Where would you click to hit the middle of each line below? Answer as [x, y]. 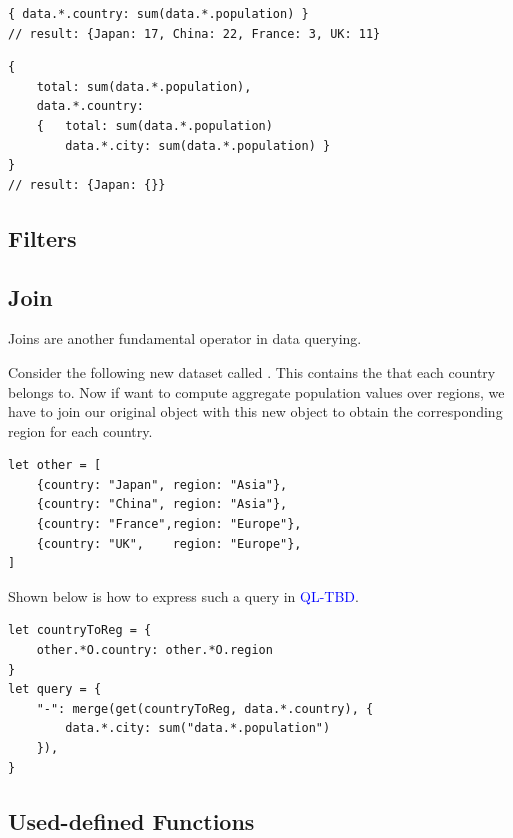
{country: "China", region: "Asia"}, [162, 504]
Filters [42, 237]
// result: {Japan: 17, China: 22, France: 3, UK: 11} [194, 33]
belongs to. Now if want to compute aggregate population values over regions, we [256, 391]
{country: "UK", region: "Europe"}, [169, 543]
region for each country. [80, 430]
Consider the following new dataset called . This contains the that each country [252, 371]
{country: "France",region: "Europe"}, [169, 524]
